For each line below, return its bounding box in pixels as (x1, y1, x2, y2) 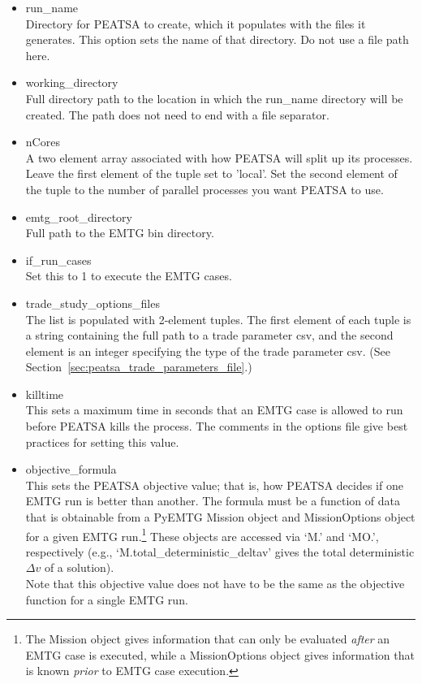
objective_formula (25, 461, 117, 478)
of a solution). (44, 559, 114, 576)
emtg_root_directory (25, 208, 132, 225)
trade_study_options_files (25, 294, 160, 311)
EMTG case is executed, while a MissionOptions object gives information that (25, 646, 415, 663)
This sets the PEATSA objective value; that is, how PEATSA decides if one (25, 476, 403, 493)
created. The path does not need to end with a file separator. (25, 106, 329, 123)
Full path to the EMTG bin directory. (25, 224, 214, 241)
